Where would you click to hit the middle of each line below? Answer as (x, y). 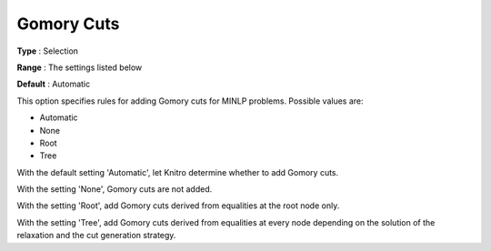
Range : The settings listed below (80, 67)
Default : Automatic (54, 84)
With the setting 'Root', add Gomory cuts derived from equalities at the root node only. (178, 206)
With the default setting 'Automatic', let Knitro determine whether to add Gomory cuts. (178, 172)
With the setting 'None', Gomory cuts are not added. (115, 189)
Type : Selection (48, 51)
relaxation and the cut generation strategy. (96, 236)
